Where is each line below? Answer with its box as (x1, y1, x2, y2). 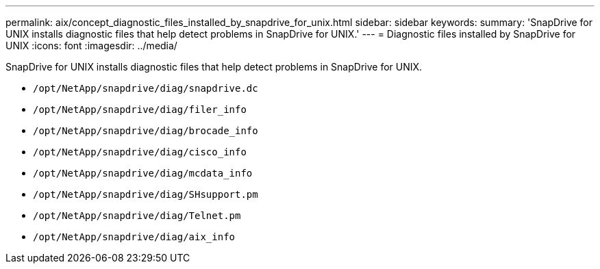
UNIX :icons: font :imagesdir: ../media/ (5, 40, 177, 51)
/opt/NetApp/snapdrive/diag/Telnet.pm (33, 210, 241, 221)
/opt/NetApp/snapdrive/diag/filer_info (33, 104, 247, 115)
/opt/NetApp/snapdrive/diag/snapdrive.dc (33, 83, 258, 94)
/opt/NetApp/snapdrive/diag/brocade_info (33, 125, 258, 136)
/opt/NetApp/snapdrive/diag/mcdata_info (33, 168, 253, 179)
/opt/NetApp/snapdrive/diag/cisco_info (33, 146, 247, 157)
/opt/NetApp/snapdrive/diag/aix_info (33, 231, 236, 242)
